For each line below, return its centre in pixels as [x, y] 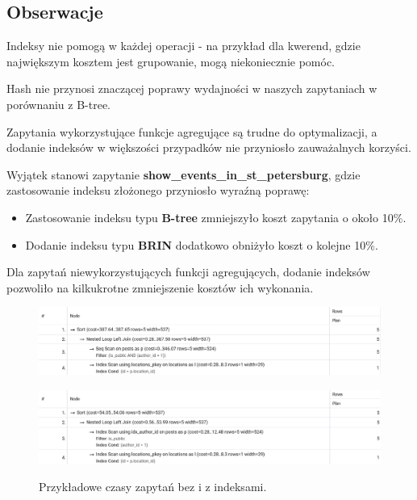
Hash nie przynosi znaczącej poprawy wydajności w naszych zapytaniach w [192, 88]
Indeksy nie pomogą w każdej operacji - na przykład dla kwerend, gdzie [183, 46]
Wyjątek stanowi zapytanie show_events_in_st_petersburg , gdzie [183, 174]
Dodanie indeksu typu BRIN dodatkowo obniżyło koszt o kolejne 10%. [202, 244]
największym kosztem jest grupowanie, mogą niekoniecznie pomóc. [171, 61]
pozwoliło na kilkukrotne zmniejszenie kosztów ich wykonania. [160, 287]
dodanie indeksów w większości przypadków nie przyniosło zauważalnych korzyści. [209, 147]
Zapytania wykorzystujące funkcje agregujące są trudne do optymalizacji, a [192, 131]
